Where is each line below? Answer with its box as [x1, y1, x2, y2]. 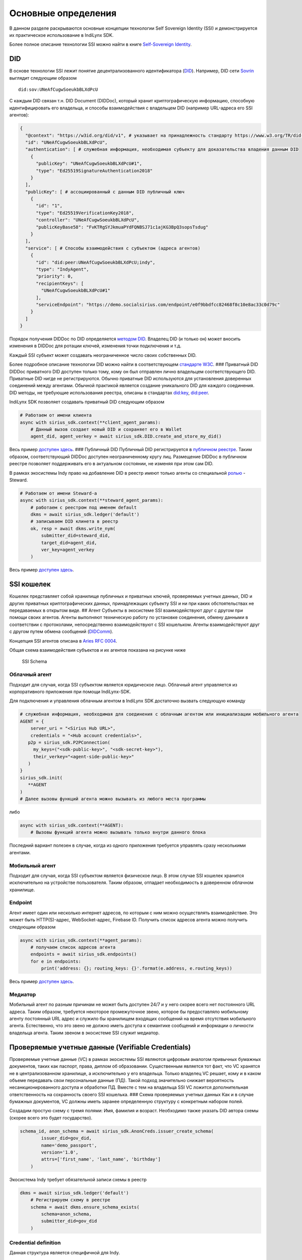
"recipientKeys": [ [36, 280, 84, 286]
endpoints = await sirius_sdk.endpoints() [30, 952, 137, 957]
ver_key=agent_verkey [41, 547, 95, 553]
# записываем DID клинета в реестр [30, 519, 118, 524]
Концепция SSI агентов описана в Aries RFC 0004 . [9, 638, 117, 644]
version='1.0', [41, 1150, 79, 1155]
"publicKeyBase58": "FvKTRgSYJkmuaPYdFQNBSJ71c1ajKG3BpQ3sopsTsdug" [36, 224, 209, 230]
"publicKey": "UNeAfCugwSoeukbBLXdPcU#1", [36, 161, 142, 166]
